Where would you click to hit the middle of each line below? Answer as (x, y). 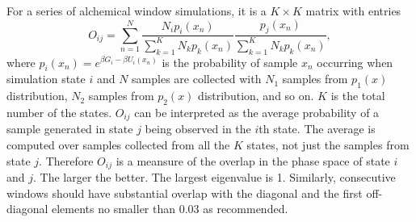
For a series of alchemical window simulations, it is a (137, 10)
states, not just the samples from (328, 145)
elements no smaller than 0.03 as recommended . (170, 209)
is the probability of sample (230, 62)
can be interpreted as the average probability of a (257, 112)
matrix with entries (353, 10)
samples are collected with (197, 79)
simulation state (46, 79)
